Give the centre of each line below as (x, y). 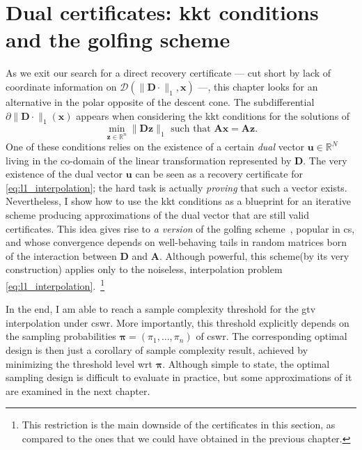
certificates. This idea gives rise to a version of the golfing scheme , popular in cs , (180, 228)
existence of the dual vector (64, 174)
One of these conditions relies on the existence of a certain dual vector (155, 147)
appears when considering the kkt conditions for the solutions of (213, 115)
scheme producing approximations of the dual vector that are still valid (157, 215)
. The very (325, 160)
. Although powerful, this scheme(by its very (254, 255)
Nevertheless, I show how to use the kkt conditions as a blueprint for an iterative (179, 201)
